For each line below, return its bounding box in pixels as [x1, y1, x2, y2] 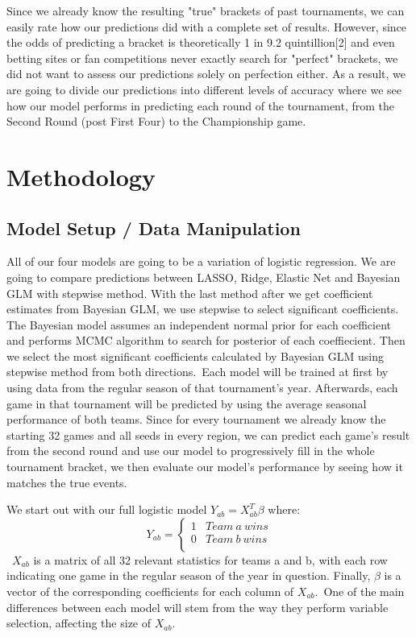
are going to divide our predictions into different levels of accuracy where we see [6, 81, 402, 97]
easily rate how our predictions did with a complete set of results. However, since [6, 18, 407, 35]
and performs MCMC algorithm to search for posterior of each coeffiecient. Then [6, 332, 406, 349]
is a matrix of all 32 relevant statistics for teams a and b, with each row [33, 551, 388, 568]
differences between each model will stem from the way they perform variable [6, 598, 389, 615]
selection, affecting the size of [6, 614, 152, 631]
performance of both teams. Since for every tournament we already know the [6, 411, 386, 428]
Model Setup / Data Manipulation [6, 215, 301, 240]
